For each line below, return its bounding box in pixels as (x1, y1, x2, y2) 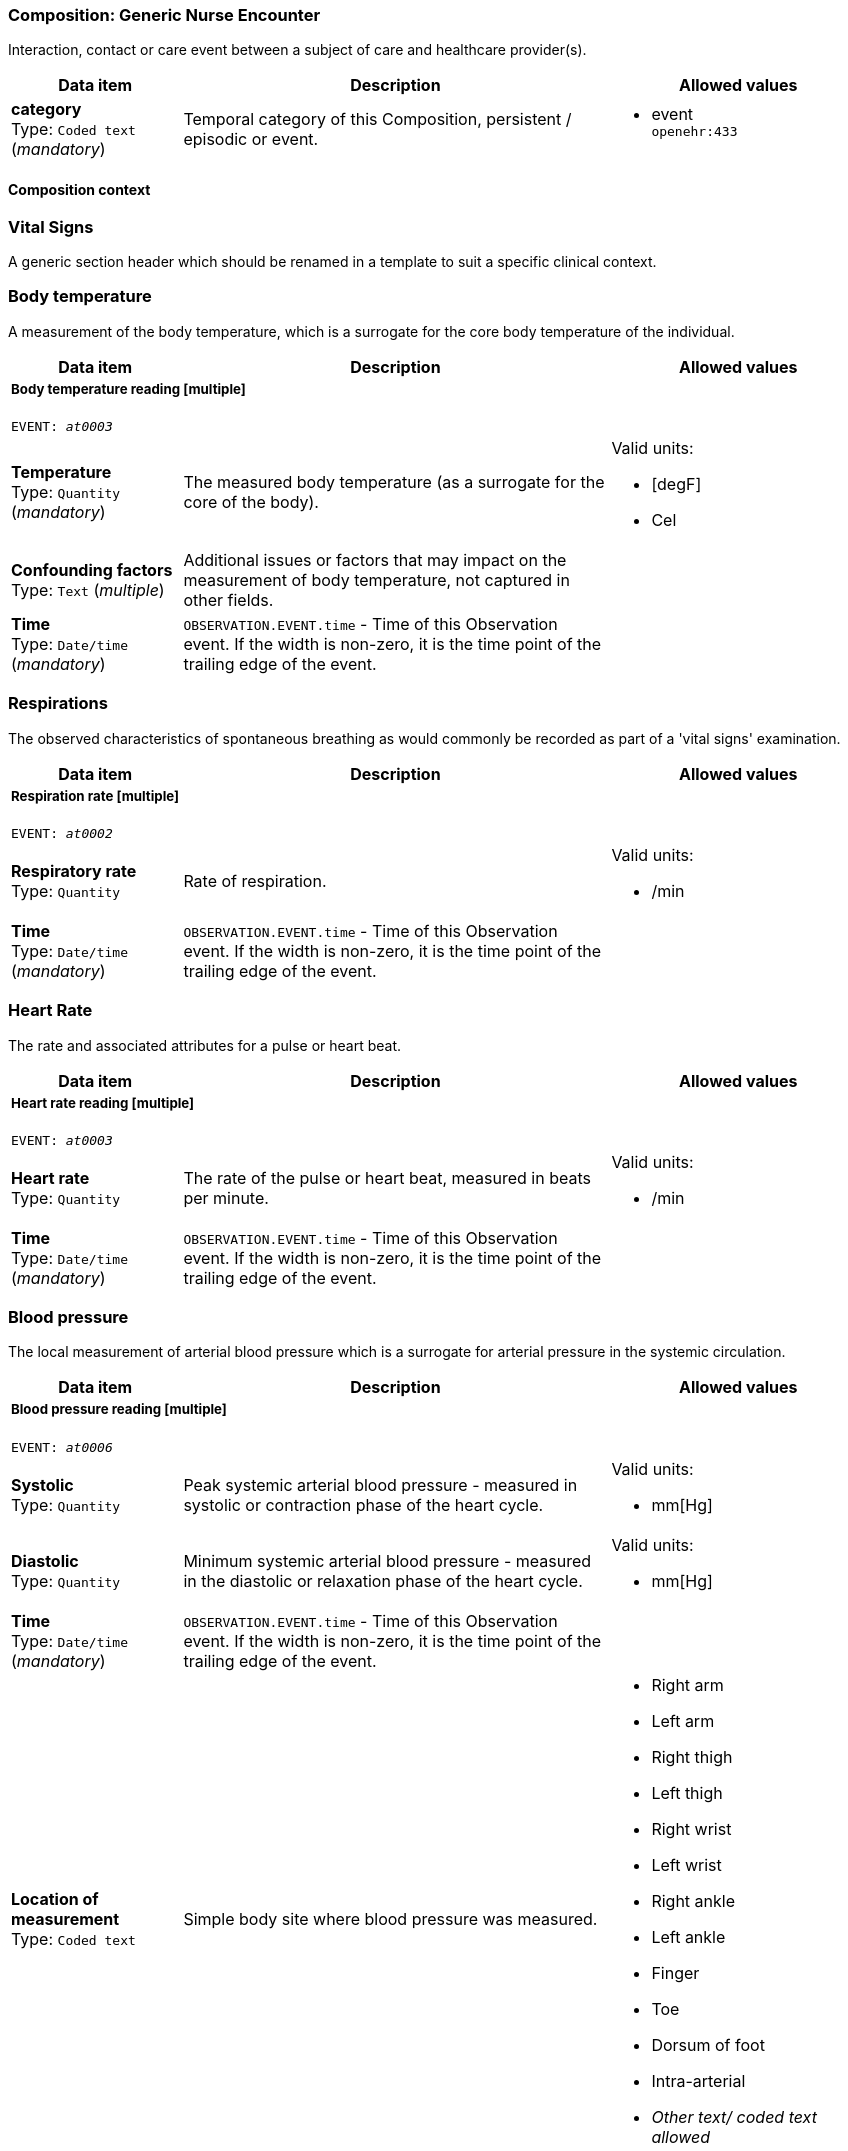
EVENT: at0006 (11, 1439, 113, 1455)
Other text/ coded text (651, 2106, 817, 2127)
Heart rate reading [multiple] (11, 1094, 195, 1111)
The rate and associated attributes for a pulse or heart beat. (8, 1036, 402, 1054)
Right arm (651, 1674, 724, 1695)
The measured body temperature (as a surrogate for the (183, 471, 605, 492)
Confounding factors (11, 559, 173, 580)
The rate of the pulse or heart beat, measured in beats (183, 1167, 591, 1188)
